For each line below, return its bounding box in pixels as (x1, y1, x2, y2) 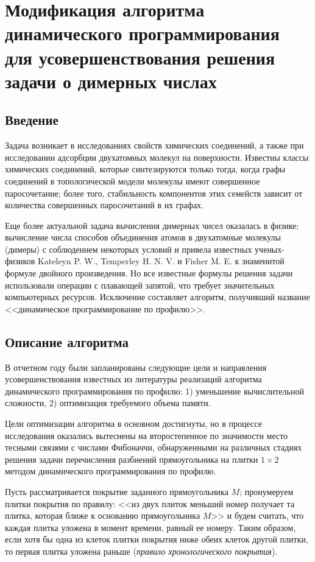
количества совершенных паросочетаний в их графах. (5, 198, 204, 211)
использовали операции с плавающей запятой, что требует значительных (5, 278, 275, 291)
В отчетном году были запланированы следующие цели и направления (5, 360, 267, 373)
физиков (5, 255, 35, 267)
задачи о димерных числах (5, 68, 217, 93)
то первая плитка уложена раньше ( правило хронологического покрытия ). (5, 544, 278, 557)
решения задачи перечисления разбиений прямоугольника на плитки (5, 452, 258, 465)
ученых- (255, 242, 285, 255)
